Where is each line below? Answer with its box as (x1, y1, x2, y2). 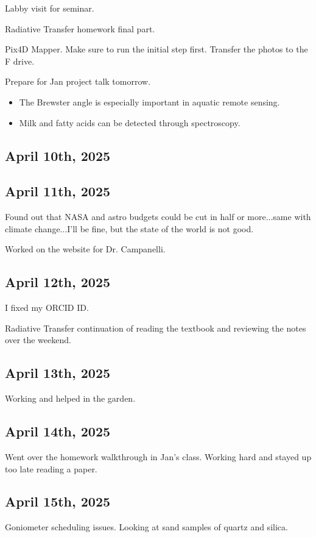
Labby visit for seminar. (5, 2, 94, 14)
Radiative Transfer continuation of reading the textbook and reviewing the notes (5, 321, 306, 334)
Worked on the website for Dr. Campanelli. (5, 243, 166, 255)
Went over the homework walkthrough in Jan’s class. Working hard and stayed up (5, 450, 312, 463)
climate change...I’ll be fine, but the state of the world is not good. (5, 222, 254, 235)
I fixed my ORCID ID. (5, 301, 89, 314)
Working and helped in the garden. (5, 392, 136, 405)
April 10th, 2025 (5, 146, 111, 165)
